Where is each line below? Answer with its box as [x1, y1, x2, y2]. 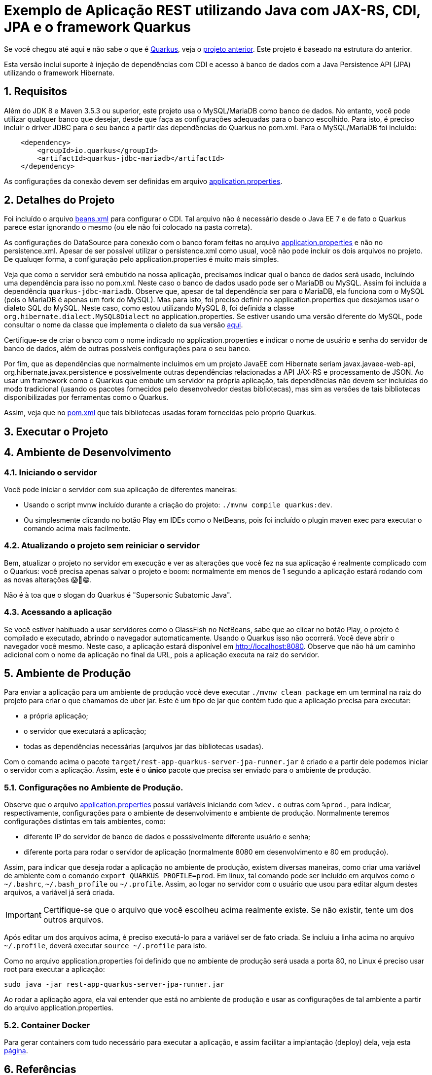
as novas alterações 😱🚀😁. [4, 575, 92, 584]
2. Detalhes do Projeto [4, 194, 115, 207]
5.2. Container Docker [4, 1020, 90, 1030]
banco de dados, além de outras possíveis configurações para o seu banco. [4, 344, 251, 353]
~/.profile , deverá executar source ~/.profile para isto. [4, 941, 207, 950]
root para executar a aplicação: [4, 965, 105, 974]
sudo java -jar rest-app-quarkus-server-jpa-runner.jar [4, 980, 224, 989]
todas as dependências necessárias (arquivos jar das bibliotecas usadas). [24, 742, 264, 751]
